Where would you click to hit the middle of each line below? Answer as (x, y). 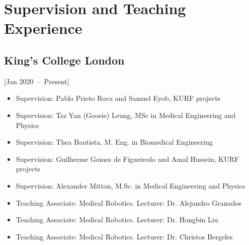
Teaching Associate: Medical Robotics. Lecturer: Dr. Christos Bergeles (124, 236)
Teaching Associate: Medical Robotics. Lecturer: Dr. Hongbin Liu (117, 220)
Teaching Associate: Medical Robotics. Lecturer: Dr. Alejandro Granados (129, 202)
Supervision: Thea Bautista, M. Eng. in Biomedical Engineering (114, 142)
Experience (43, 28)
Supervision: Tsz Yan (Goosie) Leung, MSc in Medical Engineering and (126, 115)
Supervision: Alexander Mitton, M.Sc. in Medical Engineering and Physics (131, 185)
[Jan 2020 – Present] (37, 81)
